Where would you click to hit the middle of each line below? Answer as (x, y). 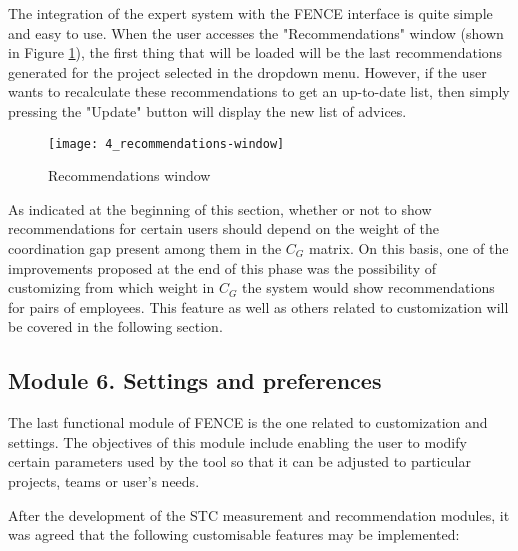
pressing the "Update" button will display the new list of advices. (207, 110)
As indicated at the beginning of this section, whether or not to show (220, 208)
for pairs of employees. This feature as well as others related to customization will (258, 306)
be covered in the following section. (115, 326)
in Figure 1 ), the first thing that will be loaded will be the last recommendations (255, 52)
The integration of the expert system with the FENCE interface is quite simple (250, 13)
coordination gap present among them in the (145, 248)
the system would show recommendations (368, 287)
